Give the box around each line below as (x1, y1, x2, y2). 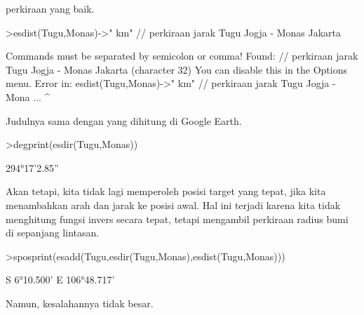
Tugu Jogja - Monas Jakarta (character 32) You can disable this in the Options (6, 62, 347, 76)
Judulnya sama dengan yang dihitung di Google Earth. (6, 113, 242, 128)
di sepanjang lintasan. (6, 225, 100, 240)
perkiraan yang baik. (6, 1, 95, 15)
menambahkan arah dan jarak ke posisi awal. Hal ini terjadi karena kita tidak (6, 197, 341, 212)
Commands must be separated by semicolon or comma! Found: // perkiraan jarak (6, 48, 358, 63)
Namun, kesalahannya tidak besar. (6, 295, 154, 310)
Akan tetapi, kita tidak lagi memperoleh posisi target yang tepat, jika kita (6, 184, 326, 199)
